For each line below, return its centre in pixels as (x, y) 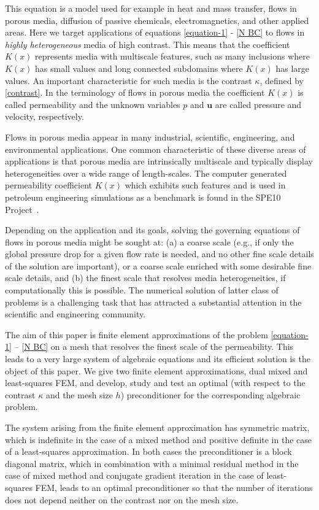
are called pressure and (258, 104)
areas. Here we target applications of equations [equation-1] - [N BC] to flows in (155, 32)
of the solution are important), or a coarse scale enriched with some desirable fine (158, 265)
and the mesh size (79, 394)
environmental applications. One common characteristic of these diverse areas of (156, 149)
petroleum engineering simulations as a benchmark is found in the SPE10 (143, 197)
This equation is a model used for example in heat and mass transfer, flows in (151, 8)
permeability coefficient (48, 185)
